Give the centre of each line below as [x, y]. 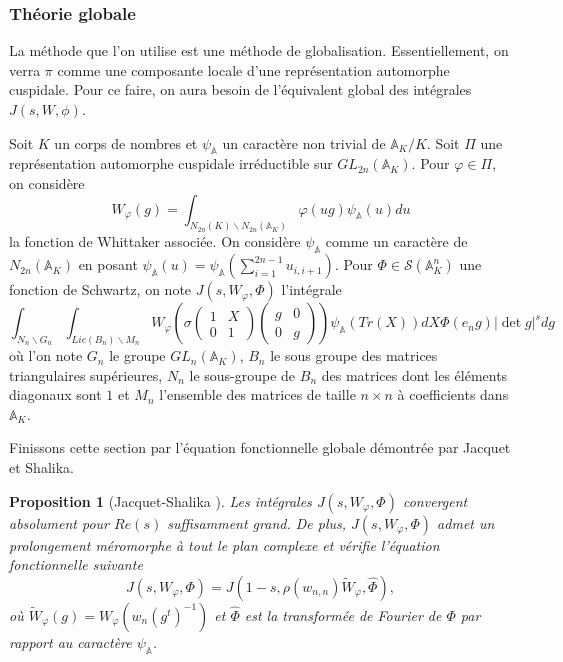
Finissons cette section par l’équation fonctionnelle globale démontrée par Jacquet [260, 447]
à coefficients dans [453, 394]
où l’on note [46, 355]
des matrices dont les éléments [414, 374]
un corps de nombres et [126, 142]
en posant [108, 264]
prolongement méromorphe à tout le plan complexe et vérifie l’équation [224, 544]
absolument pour [59, 522]
